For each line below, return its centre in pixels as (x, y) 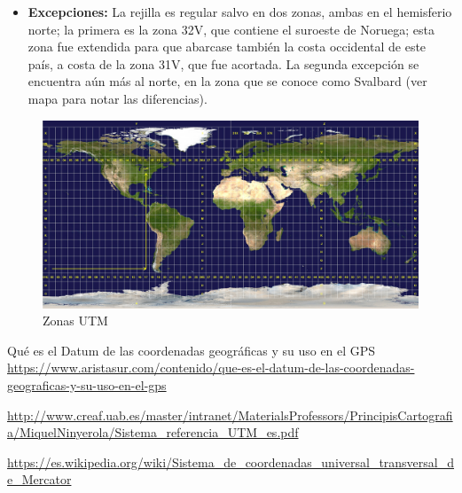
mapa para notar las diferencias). (117, 98)
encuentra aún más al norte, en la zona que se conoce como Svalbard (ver (227, 81)
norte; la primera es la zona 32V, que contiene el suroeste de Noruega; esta (231, 29)
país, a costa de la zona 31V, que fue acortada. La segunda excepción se (223, 63)
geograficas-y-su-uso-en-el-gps (87, 384)
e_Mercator (39, 479)
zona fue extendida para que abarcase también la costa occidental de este (227, 47)
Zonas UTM (75, 321)
